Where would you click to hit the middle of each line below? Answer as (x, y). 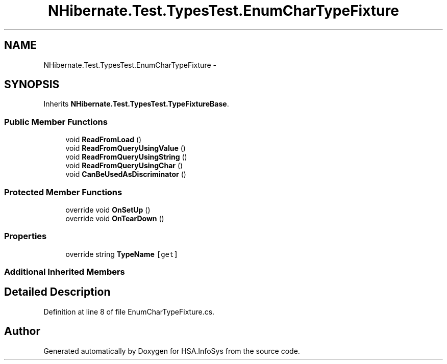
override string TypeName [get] (122, 254)
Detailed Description (57, 292)
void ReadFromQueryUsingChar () (124, 166)
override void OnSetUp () (108, 210)
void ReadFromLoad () (104, 140)
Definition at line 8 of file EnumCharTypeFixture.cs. (129, 311)
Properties (26, 236)
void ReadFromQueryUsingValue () (126, 148)
